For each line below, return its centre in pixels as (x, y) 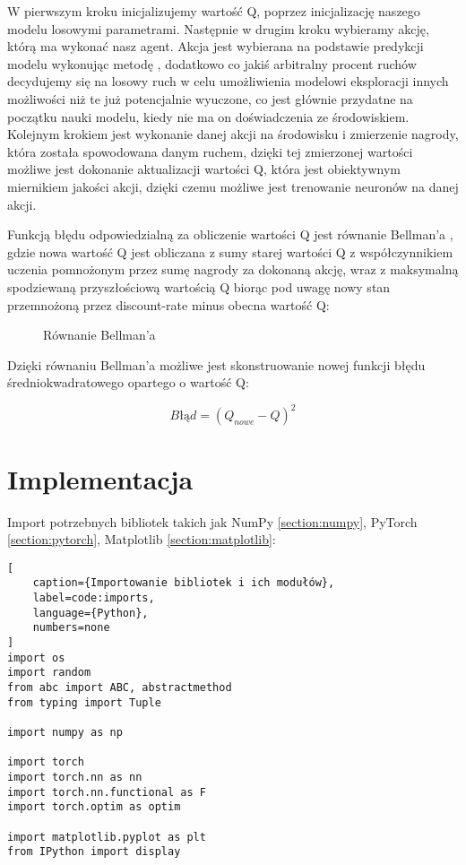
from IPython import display (94, 852)
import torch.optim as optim (94, 807)
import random (49, 673)
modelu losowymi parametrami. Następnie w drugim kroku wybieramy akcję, (218, 28)
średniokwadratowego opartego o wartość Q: (128, 382)
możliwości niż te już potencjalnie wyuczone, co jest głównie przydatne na (210, 98)
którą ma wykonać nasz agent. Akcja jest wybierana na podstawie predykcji (216, 46)
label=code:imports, (94, 598)
